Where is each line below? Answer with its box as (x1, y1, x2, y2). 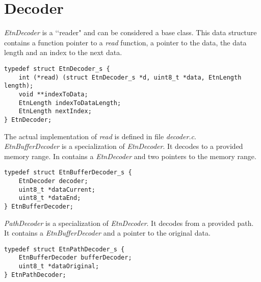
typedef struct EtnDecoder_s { (4, 65, 110, 72)
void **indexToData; (18, 90, 88, 98)
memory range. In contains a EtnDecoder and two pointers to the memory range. (4, 150, 256, 161)
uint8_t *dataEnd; (18, 194, 81, 202)
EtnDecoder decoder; (18, 177, 88, 185)
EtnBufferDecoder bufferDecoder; (18, 254, 132, 262)
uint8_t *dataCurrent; (18, 186, 95, 193)
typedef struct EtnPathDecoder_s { (4, 245, 125, 253)
